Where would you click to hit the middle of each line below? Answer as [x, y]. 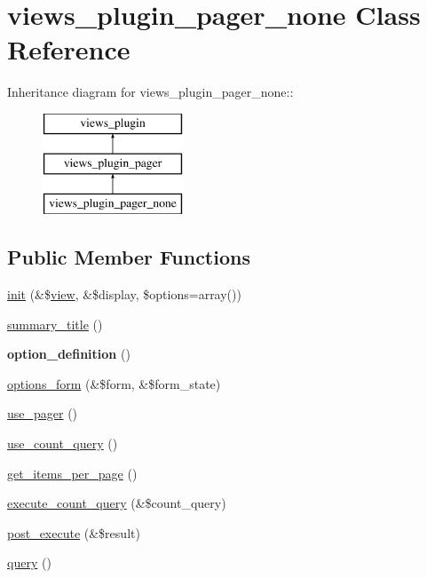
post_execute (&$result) [74, 532]
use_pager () [43, 413]
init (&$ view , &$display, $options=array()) [124, 294]
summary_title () [55, 324]
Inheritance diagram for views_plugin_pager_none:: [150, 92]
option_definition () [69, 354]
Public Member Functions [129, 257]
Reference [69, 49]
